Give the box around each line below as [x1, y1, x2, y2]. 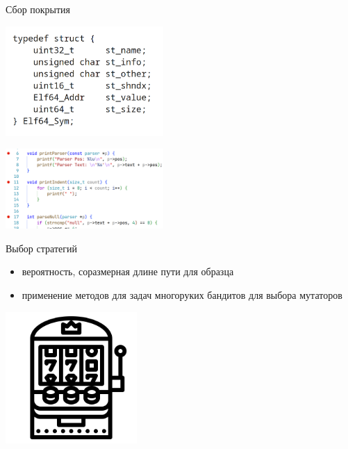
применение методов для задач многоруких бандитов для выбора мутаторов [22, 288, 342, 302]
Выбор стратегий [6, 240, 77, 255]
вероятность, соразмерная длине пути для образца [22, 264, 234, 279]
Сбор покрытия [6, 2, 71, 16]
